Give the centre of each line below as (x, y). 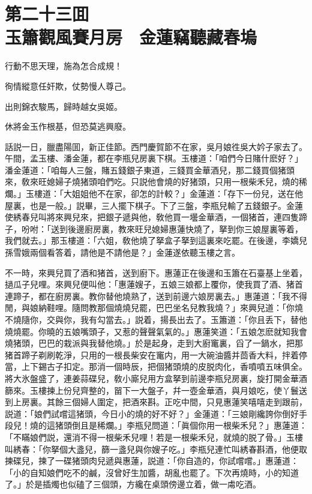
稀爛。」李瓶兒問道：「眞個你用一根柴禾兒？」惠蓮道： (202, 425)
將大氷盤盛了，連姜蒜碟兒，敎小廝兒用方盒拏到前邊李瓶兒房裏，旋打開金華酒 (156, 378)
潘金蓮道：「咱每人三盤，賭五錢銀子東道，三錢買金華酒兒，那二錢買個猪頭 (150, 170)
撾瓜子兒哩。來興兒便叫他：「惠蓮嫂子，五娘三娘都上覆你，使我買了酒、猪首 (154, 284)
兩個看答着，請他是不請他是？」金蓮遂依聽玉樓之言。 (135, 252)
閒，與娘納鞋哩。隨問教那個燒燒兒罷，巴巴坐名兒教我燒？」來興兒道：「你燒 (154, 308)
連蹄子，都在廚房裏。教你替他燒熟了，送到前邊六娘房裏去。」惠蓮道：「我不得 (156, 296)
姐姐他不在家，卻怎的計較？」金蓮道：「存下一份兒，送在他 (187, 194)
